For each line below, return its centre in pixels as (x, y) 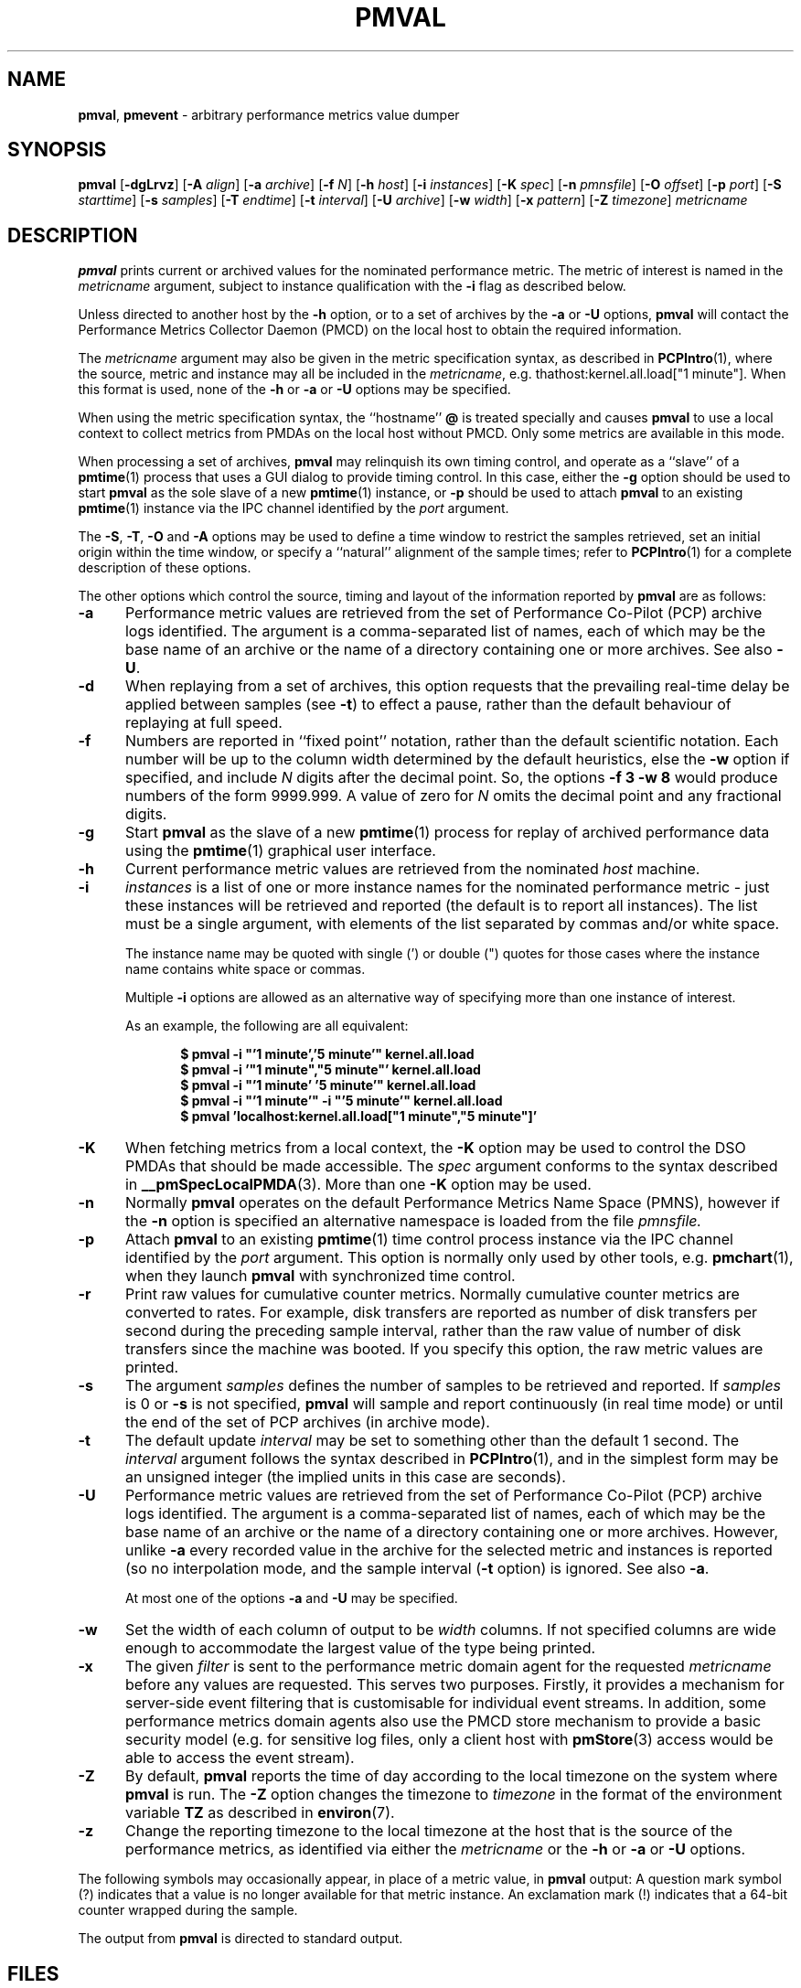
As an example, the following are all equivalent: (267, 1026)
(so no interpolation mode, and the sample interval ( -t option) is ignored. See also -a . (417, 1569)
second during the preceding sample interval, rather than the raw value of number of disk (433, 1331)
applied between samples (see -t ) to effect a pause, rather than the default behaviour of (428, 705)
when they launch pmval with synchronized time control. (320, 1276)
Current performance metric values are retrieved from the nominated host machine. (412, 869)
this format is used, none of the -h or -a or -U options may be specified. (294, 390)
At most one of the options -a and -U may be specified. (292, 1598)
